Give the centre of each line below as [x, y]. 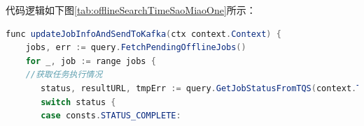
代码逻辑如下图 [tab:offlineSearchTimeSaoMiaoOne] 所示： [131, 10]
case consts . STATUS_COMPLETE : [111, 116]
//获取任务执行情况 [64, 75]
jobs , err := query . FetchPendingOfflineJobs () [136, 48]
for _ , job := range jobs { [91, 61]
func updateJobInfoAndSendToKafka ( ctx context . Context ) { [143, 34]
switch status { [78, 102]
